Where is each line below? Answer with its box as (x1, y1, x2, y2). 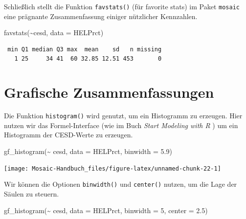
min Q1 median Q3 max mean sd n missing (7, 45, 162, 53)
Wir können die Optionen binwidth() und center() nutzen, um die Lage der (4, 179, 237, 189)
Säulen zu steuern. (4, 188, 59, 198)
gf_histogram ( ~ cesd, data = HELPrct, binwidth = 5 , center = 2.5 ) (4, 205, 208, 215)
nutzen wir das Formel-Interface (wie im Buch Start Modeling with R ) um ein (4, 120, 238, 130)
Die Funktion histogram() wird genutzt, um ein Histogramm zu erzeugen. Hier (4, 110, 243, 121)
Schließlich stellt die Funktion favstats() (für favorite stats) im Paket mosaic (4, 1, 240, 11)
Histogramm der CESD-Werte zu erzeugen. (4, 130, 133, 140)
